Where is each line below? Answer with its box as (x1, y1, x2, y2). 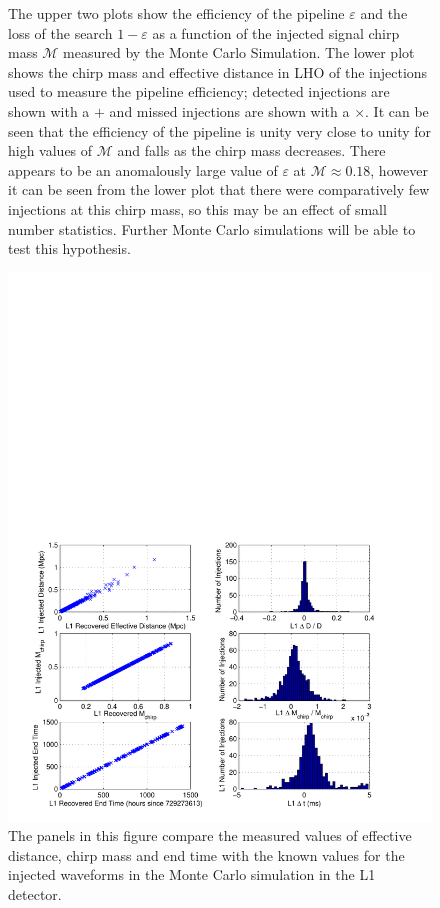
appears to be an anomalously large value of (8, 159, 278, 180)
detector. (8, 883, 62, 904)
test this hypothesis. (8, 238, 131, 259)
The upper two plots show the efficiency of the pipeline (8, 3, 345, 23)
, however (370, 159, 428, 180)
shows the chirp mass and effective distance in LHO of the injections (8, 61, 428, 82)
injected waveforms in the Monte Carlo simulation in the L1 (8, 864, 376, 885)
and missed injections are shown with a (109, 100, 350, 121)
